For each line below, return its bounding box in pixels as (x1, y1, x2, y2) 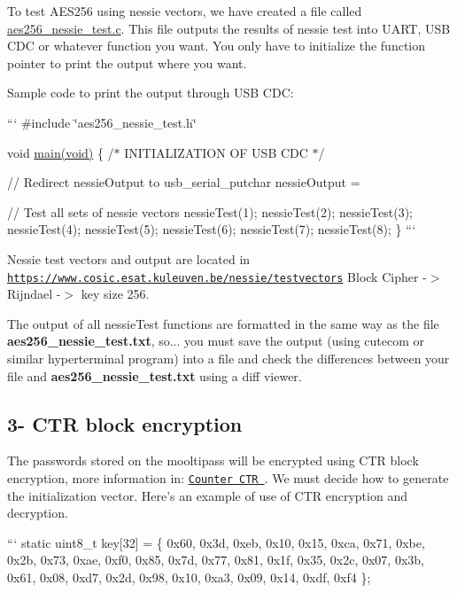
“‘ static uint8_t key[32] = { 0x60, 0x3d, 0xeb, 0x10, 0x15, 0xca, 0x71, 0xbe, (7, 533, 425, 551)
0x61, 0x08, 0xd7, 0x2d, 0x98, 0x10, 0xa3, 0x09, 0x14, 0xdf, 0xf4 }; (7, 567, 371, 586)
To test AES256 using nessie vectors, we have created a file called (7, 2, 362, 20)
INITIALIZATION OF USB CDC (124, 143, 308, 161)
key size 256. (81, 285, 150, 303)
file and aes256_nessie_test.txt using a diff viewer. (7, 366, 302, 385)
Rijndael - (7, 285, 61, 303)
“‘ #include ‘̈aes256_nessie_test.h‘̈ (7, 113, 197, 131)
